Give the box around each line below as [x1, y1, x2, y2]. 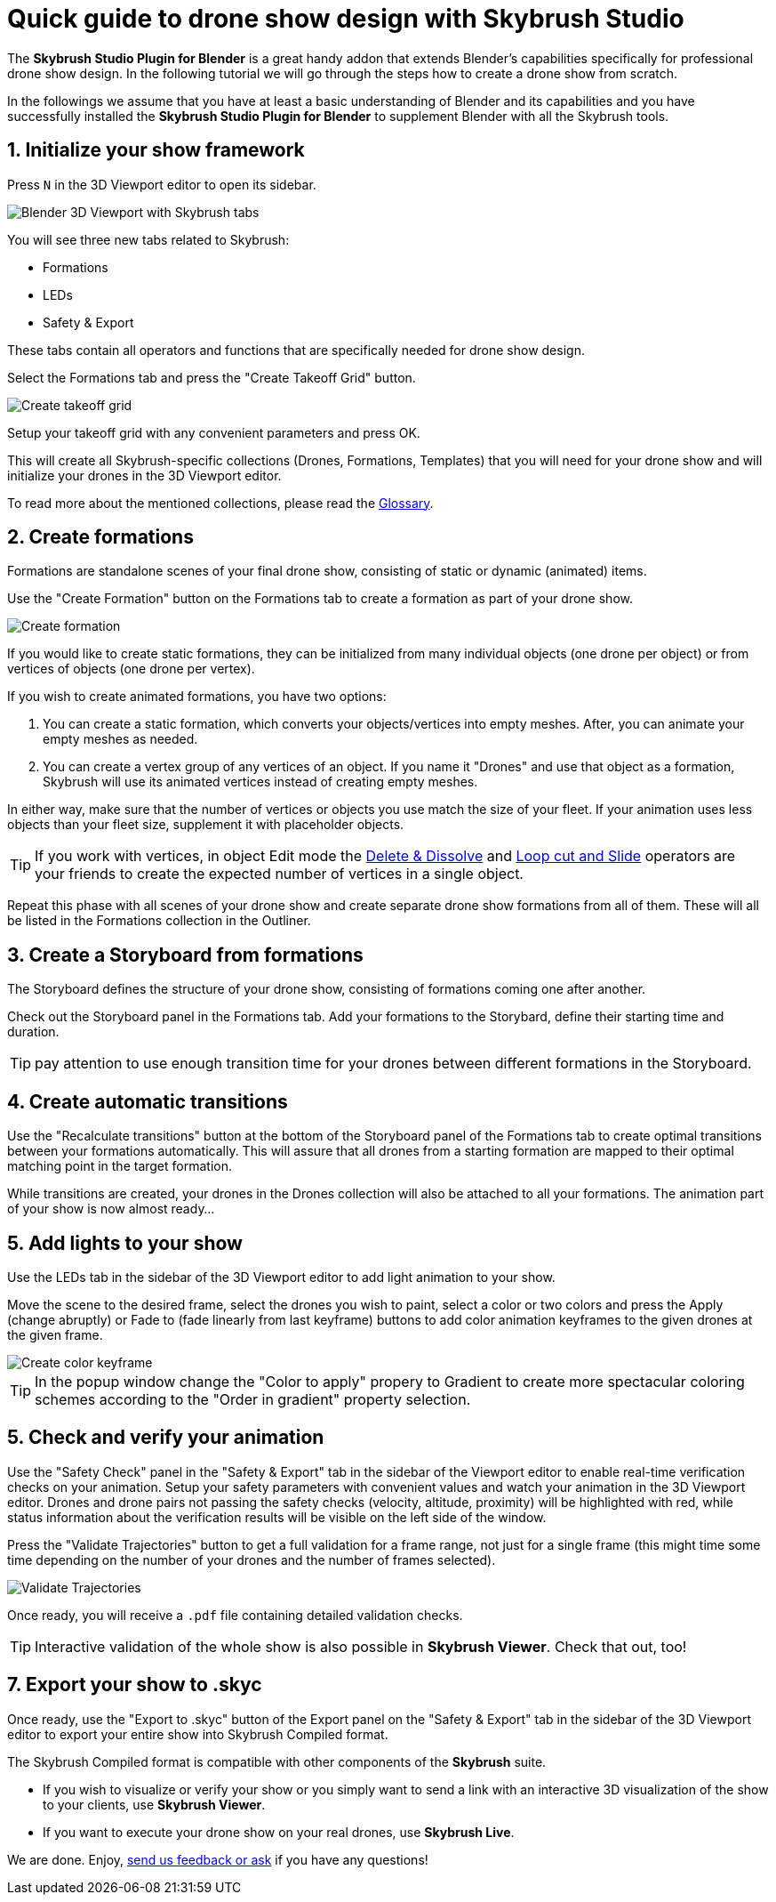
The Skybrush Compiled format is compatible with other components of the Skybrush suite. [7, 1753, 547, 1769]
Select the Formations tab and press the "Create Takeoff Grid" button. [7, 369, 416, 385]
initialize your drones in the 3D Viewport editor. [7, 467, 282, 483]
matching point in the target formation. [7, 1158, 232, 1174]
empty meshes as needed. [43, 731, 198, 747]
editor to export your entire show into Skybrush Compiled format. [7, 1726, 388, 1742]
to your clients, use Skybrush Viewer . [43, 1796, 266, 1812]
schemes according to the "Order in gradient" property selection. [35, 1390, 471, 1408]
